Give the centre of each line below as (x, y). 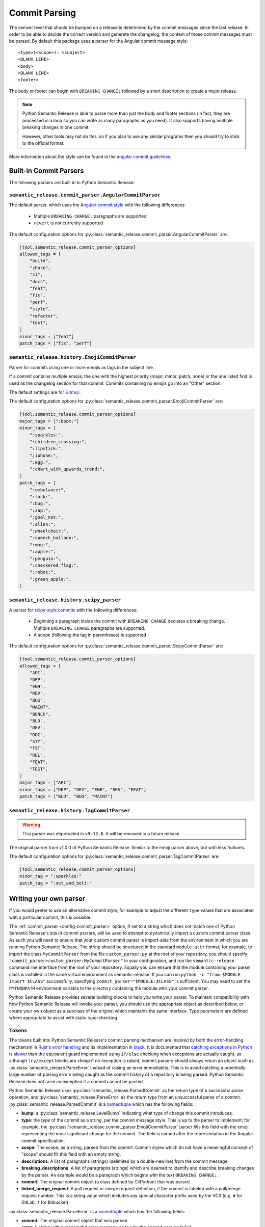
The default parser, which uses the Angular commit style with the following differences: (97, 205)
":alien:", (43, 524)
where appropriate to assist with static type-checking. (64, 1018)
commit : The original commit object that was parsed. (75, 1220)
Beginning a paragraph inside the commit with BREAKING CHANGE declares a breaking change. (130, 621)
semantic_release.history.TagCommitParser (69, 811)
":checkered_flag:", (54, 565)
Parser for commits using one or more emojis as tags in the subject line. (81, 367)
